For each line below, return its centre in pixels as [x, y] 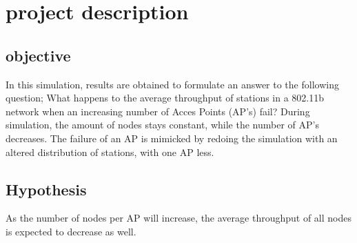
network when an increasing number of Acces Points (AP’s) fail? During [158, 111]
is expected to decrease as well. [71, 231]
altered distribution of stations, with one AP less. [110, 152]
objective [38, 55]
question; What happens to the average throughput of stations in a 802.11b [165, 98]
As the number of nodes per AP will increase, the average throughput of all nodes [178, 218]
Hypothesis [46, 189]
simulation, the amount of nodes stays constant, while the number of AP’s [162, 125]
